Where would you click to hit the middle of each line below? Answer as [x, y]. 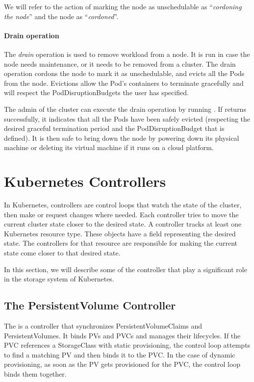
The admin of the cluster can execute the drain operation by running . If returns [125, 109]
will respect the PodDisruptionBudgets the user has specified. [96, 92]
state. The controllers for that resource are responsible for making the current [121, 243]
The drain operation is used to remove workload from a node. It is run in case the [127, 54]
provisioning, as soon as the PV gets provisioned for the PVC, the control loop [122, 364]
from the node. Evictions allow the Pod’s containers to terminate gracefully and [124, 83]
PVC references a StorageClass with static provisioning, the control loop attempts [127, 345]
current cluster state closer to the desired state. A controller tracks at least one [123, 224]
